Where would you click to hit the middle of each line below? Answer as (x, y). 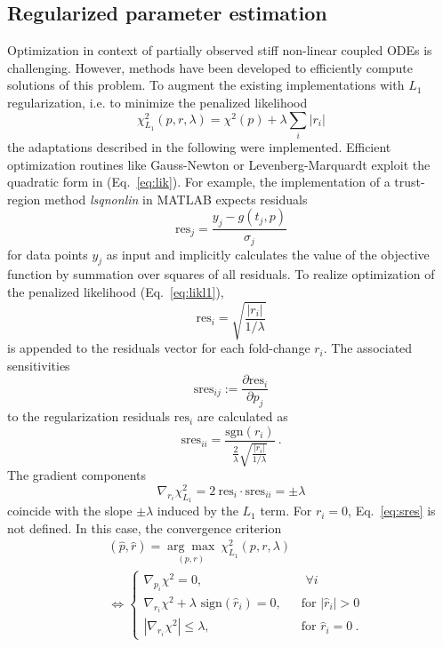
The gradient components (77, 475)
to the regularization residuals (89, 416)
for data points (48, 254)
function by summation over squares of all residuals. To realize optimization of (221, 274)
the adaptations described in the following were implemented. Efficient (199, 146)
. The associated (368, 348)
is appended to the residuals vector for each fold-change (159, 348)
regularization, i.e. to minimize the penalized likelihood (157, 102)
